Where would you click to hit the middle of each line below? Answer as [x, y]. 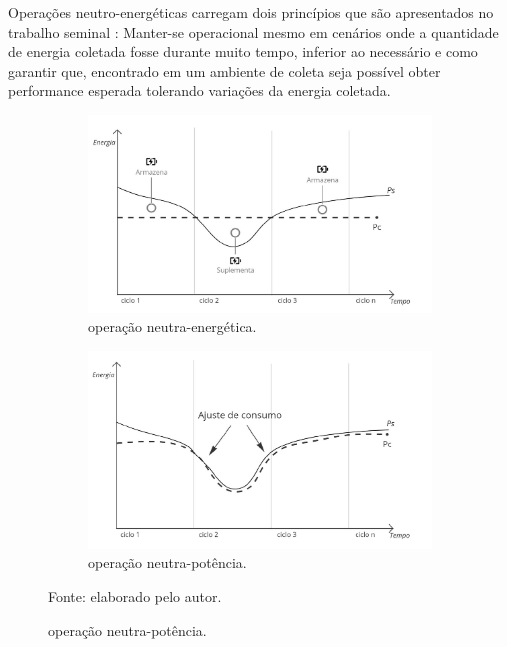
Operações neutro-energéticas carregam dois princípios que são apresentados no [251, 12]
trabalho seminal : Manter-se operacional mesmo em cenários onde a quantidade [253, 31]
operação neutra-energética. [172, 326]
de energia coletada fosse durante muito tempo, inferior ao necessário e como [243, 51]
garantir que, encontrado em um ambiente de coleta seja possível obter [224, 70]
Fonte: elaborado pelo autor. [135, 596]
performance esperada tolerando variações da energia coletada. [199, 90]
